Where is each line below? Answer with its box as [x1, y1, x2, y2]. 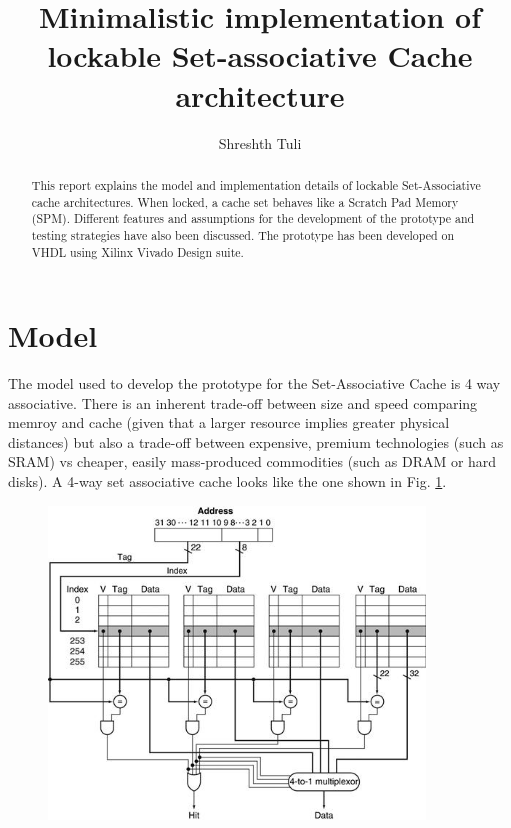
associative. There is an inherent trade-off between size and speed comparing [8, 392, 478, 413]
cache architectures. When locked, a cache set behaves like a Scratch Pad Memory [31, 193, 459, 210]
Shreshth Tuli [218, 132, 302, 153]
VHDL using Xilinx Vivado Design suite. [31, 243, 244, 260]
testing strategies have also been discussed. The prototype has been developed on [31, 226, 455, 243]
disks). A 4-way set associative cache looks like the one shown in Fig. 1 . [8, 471, 447, 492]
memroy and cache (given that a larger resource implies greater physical [8, 412, 450, 433]
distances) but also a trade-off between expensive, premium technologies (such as [8, 431, 504, 452]
